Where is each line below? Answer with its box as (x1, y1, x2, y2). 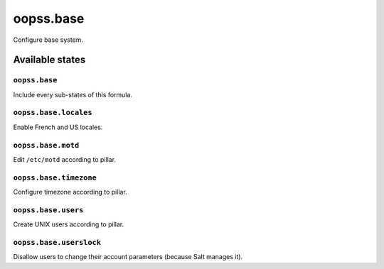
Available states (13, 54, 86, 66)
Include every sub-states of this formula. (13, 90, 133, 99)
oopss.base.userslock (13, 238, 101, 248)
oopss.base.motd (13, 141, 80, 150)
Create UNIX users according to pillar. (13, 220, 124, 229)
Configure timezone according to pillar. (13, 188, 127, 197)
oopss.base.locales (13, 108, 92, 117)
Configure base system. (13, 35, 84, 44)
